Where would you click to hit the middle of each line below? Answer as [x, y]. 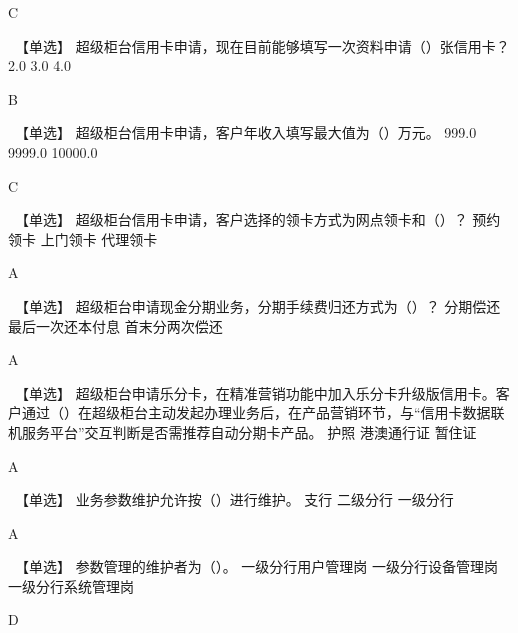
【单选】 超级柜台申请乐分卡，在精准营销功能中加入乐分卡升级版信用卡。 [258, 392]
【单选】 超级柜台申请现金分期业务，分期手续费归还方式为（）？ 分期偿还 [261, 305]
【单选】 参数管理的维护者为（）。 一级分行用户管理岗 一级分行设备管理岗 [259, 566]
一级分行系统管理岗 [71, 585]
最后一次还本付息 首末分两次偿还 [115, 325]
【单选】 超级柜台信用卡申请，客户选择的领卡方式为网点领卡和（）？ [244, 219]
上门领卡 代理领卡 [99, 238]
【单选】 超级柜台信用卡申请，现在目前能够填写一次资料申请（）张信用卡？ [265, 45]
